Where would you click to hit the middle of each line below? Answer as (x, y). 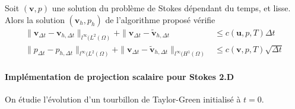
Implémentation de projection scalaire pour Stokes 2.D (120, 76)
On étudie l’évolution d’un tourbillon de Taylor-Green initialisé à (123, 99)
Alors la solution (35, 19)
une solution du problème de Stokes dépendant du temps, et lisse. (171, 8)
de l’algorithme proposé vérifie (160, 19)
